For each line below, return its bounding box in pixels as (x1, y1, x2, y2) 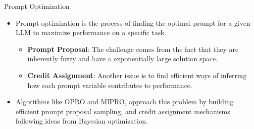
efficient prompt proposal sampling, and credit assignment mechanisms (15, 106, 230, 116)
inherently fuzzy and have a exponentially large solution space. (27, 53, 218, 64)
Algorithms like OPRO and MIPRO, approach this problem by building (15, 96, 234, 107)
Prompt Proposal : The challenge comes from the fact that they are (27, 43, 239, 54)
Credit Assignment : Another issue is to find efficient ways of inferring (27, 70, 247, 80)
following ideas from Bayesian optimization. (15, 116, 148, 126)
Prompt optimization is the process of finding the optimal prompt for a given (15, 17, 250, 28)
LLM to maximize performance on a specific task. (15, 27, 166, 38)
